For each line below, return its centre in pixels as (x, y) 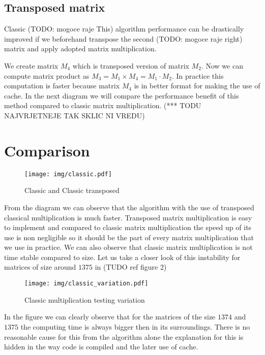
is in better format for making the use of (197, 86)
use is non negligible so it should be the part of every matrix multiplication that (129, 237)
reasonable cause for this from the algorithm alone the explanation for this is (124, 336)
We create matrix (31, 65)
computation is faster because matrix (62, 86)
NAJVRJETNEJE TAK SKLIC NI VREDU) (75, 115)
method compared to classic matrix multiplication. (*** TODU (103, 105)
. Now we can (222, 65)
